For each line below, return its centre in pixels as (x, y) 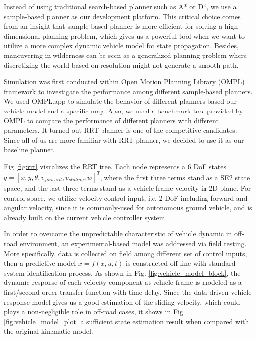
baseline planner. (29, 149)
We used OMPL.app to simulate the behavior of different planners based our (120, 101)
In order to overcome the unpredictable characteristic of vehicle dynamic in (118, 234)
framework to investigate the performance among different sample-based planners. (128, 91)
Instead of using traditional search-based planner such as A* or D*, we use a (120, 6)
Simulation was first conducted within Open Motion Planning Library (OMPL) (124, 82)
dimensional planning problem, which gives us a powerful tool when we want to (125, 35)
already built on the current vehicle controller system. (86, 217)
